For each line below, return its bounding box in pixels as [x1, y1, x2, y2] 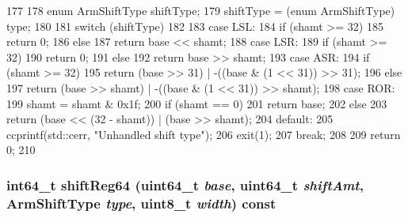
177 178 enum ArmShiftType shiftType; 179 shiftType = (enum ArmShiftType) [6, 2, 395, 18]
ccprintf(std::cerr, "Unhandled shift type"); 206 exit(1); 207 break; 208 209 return [6, 126, 401, 142]
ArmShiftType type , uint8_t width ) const [6, 193, 276, 212]
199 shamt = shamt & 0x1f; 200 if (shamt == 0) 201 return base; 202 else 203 [6, 95, 387, 111]
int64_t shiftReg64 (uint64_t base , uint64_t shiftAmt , [6, 175, 364, 194]
